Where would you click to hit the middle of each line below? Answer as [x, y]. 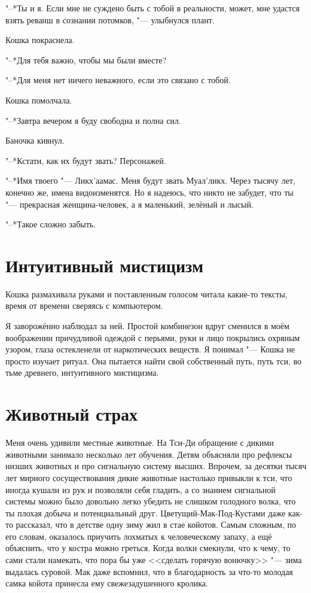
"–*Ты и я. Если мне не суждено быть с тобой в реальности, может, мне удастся [153, 8]
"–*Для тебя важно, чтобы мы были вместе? [86, 60]
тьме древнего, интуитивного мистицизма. [82, 372]
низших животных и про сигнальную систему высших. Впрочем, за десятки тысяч [156, 466]
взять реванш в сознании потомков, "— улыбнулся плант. [110, 19]
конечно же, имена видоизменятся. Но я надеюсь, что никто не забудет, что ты [150, 192]
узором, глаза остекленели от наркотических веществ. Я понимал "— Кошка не [150, 349]
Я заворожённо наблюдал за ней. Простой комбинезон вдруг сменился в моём [147, 326]
